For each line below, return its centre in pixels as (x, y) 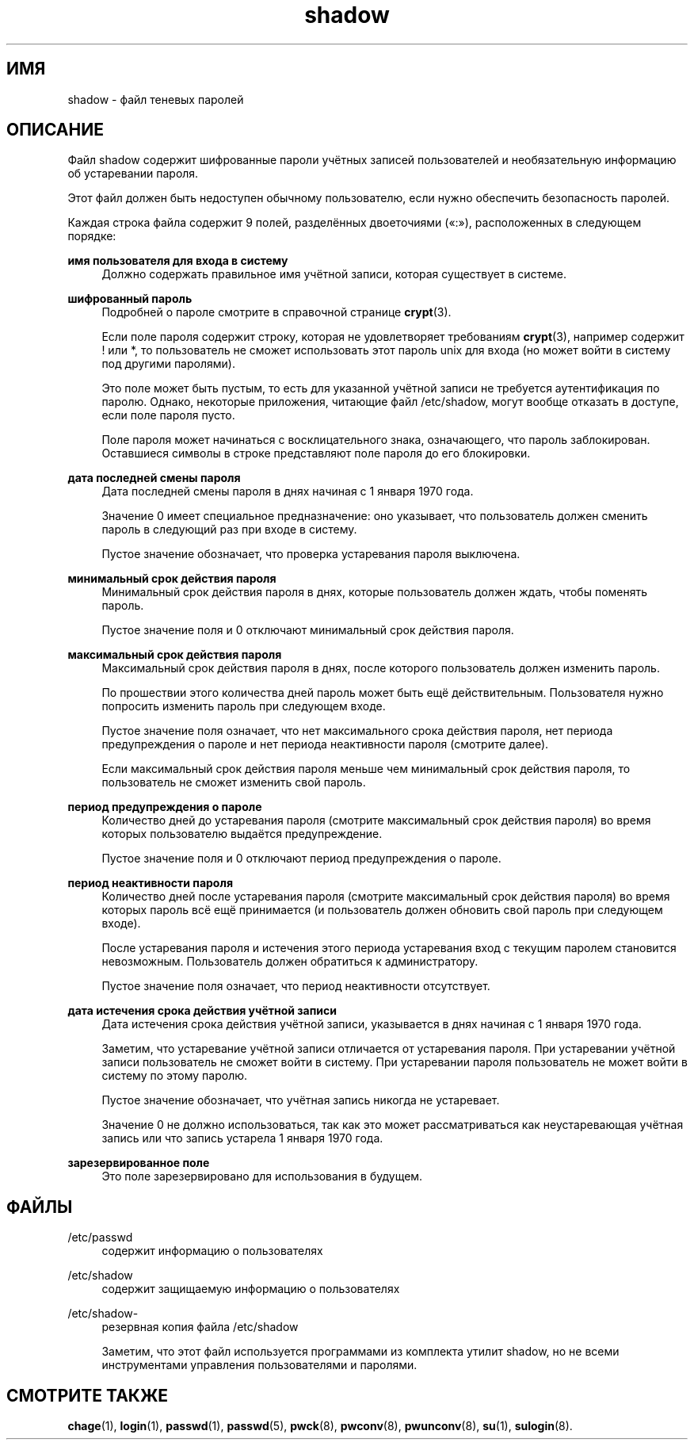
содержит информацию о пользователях (212, 1251)
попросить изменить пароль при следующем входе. (244, 706)
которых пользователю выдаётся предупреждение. (242, 834)
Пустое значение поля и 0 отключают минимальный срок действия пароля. (308, 630)
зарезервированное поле (139, 1163)
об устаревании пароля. (133, 174)
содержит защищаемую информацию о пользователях (251, 1289)
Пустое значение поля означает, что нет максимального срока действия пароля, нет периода (357, 731)
